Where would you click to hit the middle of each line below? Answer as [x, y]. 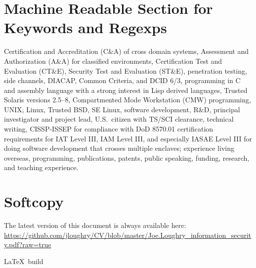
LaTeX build [24, 261]
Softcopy [34, 201]
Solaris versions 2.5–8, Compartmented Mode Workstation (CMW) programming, [128, 100]
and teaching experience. [41, 167]
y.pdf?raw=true [28, 245]
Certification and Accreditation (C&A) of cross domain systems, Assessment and [127, 51]
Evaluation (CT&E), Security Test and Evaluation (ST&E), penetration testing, [126, 70]
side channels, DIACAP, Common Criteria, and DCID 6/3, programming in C [122, 80]
